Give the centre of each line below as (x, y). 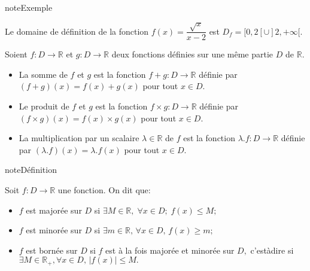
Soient (16, 54)
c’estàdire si (272, 250)
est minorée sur (54, 230)
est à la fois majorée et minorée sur (170, 250)
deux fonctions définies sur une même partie (192, 54)
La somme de (43, 74)
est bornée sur (52, 250)
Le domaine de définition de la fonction (77, 31)
